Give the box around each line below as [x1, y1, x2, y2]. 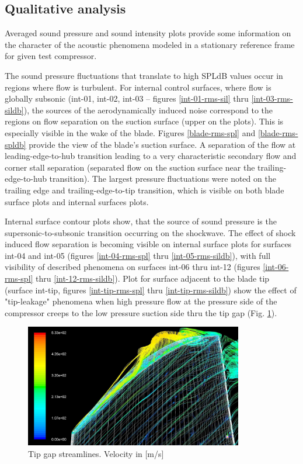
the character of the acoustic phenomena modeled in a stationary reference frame [5, 38, 295, 50]
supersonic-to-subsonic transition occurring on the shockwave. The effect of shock [5, 226, 296, 238]
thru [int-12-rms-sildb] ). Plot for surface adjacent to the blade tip [36, 272, 270, 285]
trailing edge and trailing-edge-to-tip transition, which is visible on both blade [5, 183, 284, 196]
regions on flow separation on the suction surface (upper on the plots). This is [5, 115, 284, 127]
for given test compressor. [5, 50, 97, 62]
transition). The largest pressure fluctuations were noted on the [49, 172, 276, 185]
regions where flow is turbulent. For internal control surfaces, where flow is [5, 81, 271, 93]
